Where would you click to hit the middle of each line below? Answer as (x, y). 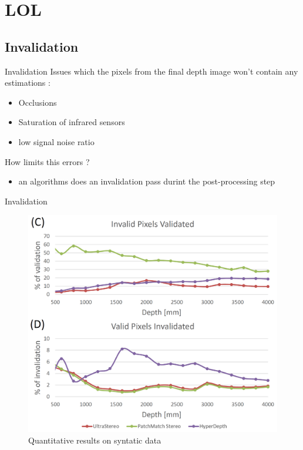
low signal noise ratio (56, 141)
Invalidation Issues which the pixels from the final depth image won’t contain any (151, 71)
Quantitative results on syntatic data (95, 440)
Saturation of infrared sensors (72, 122)
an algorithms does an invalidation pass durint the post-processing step (147, 181)
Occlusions (38, 102)
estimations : (28, 83)
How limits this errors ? (47, 161)
